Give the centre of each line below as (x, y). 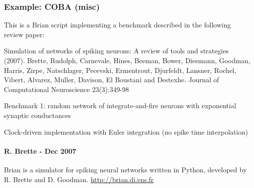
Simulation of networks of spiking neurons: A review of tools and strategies (116, 51)
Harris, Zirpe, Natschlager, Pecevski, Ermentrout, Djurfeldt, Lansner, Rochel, (120, 70)
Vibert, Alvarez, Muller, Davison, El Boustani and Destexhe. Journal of (112, 80)
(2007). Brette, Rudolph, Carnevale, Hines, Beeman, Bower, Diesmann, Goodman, (127, 60)
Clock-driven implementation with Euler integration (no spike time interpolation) (126, 131)
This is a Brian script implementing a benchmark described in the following (117, 25)
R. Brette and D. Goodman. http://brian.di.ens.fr (79, 179)
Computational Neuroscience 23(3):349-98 (67, 89)
